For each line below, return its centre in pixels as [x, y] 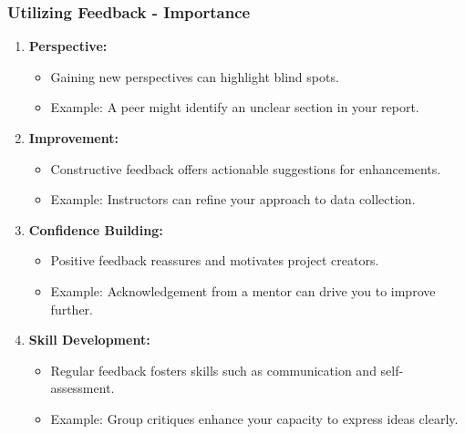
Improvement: [73, 138]
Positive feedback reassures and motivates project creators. [215, 260]
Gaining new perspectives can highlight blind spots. [195, 76]
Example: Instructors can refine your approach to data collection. [233, 199]
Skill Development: [89, 340]
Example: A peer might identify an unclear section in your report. [235, 107]
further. [72, 309]
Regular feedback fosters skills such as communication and [213, 370]
